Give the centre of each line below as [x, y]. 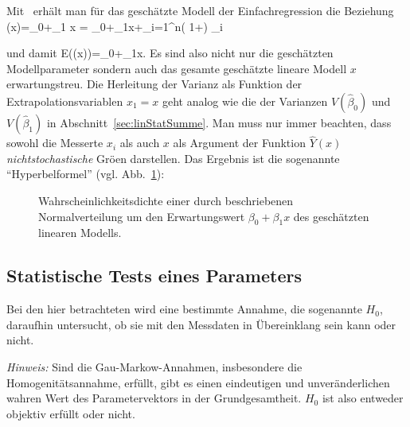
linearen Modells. [80, 233]
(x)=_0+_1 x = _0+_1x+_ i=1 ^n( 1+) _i [115, 26]
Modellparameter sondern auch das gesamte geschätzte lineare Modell [177, 68]
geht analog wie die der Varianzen [245, 101]
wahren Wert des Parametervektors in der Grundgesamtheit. [154, 398]
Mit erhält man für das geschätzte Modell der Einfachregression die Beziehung [200, 10]
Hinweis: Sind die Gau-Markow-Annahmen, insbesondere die [154, 366]
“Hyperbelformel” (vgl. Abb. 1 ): [86, 174]
